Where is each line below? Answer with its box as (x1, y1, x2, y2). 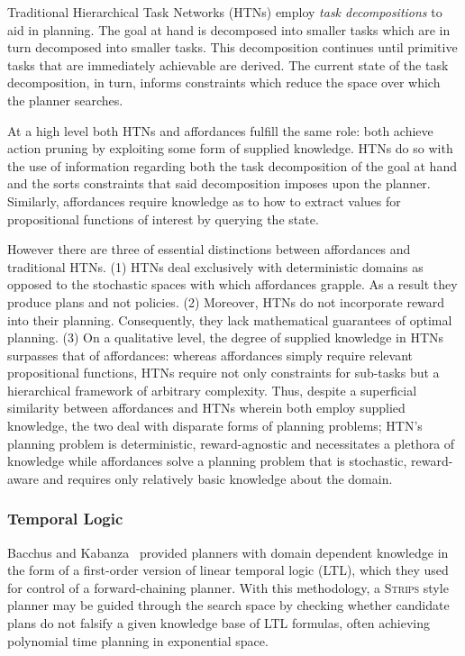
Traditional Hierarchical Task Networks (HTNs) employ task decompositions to (7, 3, 442, 21)
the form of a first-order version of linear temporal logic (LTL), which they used (7, 560, 449, 579)
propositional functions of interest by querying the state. (7, 209, 319, 228)
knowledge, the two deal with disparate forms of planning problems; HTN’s (7, 416, 423, 435)
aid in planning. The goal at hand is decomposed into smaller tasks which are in (7, 20, 451, 39)
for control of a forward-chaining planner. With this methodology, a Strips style (7, 578, 449, 597)
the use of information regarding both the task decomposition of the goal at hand (7, 156, 457, 175)
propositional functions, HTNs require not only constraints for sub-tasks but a (7, 363, 440, 382)
